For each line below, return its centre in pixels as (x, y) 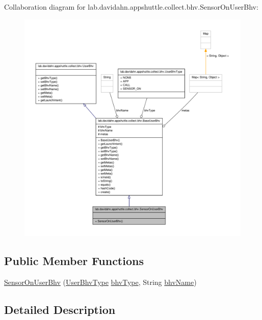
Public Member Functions (74, 261)
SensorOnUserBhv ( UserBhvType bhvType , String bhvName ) (100, 282)
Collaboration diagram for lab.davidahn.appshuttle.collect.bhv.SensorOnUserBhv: (131, 7)
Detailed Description (60, 309)
